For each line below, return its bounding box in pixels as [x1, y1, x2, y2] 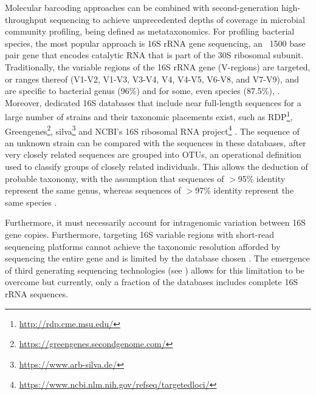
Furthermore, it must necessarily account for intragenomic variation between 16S [5, 216, 306, 229]
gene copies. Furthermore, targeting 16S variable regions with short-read [5, 228, 274, 240]
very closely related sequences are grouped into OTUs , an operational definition [5, 148, 301, 161]
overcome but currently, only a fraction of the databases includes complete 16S [5, 275, 298, 288]
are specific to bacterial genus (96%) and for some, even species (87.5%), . [5, 84, 280, 97]
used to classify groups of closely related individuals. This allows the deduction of [5, 160, 308, 173]
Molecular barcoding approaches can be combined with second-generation [5, 1, 279, 13]
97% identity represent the [195, 184, 294, 197]
